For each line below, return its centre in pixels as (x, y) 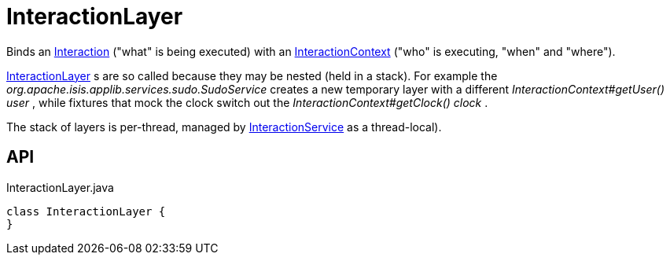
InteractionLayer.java (60, 187)
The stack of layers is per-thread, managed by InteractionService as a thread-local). (224, 127)
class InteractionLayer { (86, 211)
